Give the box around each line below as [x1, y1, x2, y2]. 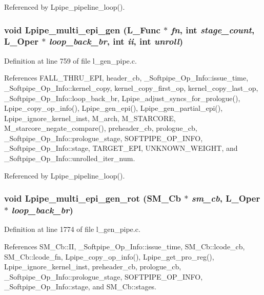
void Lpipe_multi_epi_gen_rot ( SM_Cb [4, 192, 181, 205]
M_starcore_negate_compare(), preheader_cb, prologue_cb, [4, 123, 197, 133]
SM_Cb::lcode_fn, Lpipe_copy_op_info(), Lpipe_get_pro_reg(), [4, 251, 214, 262]
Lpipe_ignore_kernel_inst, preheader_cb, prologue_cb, [4, 261, 181, 272]
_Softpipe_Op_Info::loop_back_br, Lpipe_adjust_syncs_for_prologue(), [4, 92, 240, 103]
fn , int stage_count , [171, 23, 255, 36]
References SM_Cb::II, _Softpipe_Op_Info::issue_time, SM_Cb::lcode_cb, [4, 241, 245, 251]
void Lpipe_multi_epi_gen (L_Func [4, 23, 160, 36]
